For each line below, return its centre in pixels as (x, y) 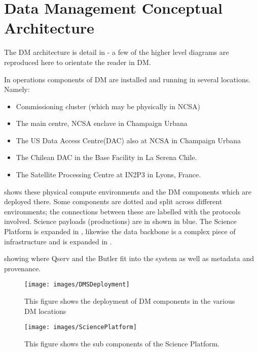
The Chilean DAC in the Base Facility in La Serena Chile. (106, 157)
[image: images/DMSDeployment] (77, 285)
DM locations (45, 311)
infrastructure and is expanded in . (58, 241)
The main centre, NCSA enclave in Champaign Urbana (102, 123)
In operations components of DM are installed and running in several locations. (127, 79)
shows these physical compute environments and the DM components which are (128, 191)
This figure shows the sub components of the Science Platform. (122, 343)
